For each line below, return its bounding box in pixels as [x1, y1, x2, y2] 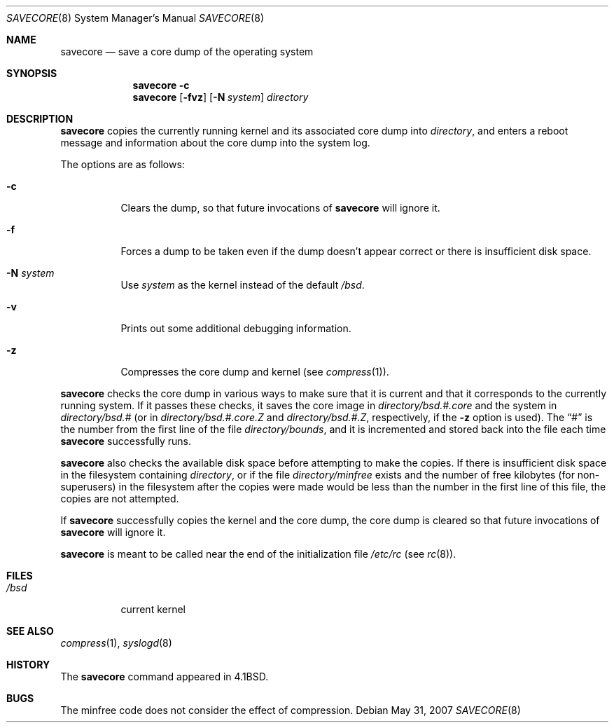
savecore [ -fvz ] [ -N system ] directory [132, 91, 309, 103]
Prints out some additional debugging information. [120, 322, 351, 334]
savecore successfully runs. [60, 435, 192, 447]
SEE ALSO [6, 625, 54, 637]
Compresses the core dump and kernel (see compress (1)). [120, 366, 389, 378]
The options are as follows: [60, 158, 185, 170]
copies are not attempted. [60, 493, 179, 504]
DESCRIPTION [6, 113, 74, 125]
